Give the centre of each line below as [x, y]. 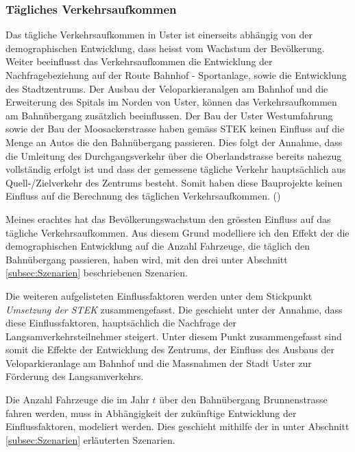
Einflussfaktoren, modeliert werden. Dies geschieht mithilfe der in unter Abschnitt [177, 426]
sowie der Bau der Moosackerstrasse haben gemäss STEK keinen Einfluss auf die [175, 129]
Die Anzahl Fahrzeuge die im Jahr [77, 400]
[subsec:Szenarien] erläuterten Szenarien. [90, 439]
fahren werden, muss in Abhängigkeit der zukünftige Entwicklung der [151, 413]
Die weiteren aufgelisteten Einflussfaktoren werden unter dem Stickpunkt [159, 295]
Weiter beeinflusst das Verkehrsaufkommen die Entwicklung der [139, 61]
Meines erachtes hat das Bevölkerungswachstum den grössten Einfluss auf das [168, 218]
